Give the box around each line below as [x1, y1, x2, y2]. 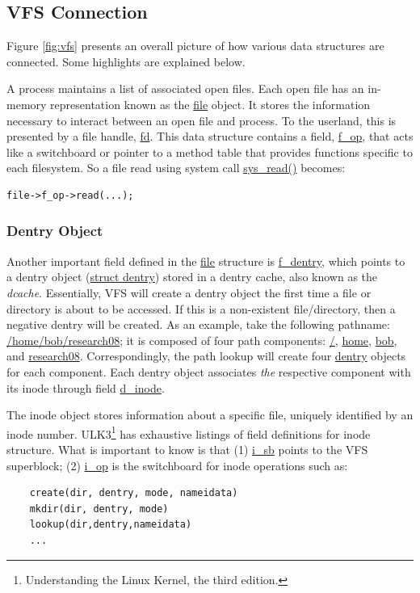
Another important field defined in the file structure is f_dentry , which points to [6, 252, 405, 269]
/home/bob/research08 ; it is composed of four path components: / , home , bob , [6, 331, 397, 348]
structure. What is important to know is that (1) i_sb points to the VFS [6, 440, 368, 457]
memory [6, 95, 47, 112]
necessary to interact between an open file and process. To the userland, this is [6, 111, 397, 128]
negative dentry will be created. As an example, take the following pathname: [6, 316, 390, 333]
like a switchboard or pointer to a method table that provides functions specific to [6, 143, 413, 160]
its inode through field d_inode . [6, 379, 165, 396]
